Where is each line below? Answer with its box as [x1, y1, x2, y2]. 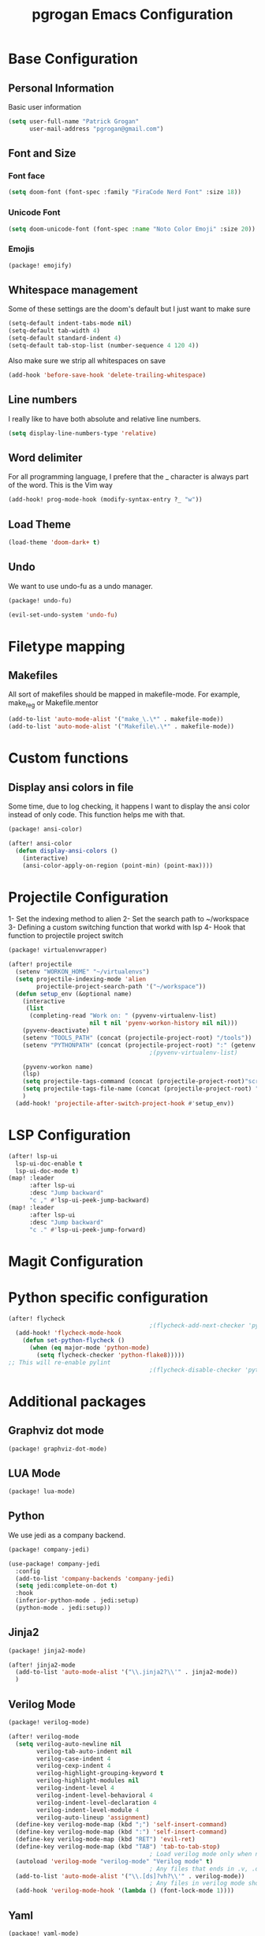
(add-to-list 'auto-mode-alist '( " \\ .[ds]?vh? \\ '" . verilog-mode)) [15, 1872, 245, 1880]
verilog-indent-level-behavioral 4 [36, 1791, 154, 1799]
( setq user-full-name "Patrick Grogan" [8, 118, 140, 126]
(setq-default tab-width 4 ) [8, 327, 101, 335]
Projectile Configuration [8, 888, 169, 906]
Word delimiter [8, 451, 83, 464]
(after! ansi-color [8, 839, 73, 847]
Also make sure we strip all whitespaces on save [8, 355, 166, 365]
